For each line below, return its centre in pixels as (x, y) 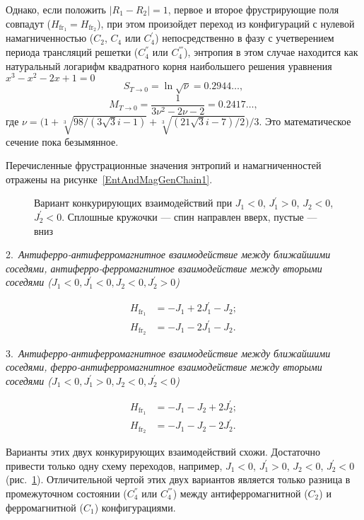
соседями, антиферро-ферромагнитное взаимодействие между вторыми (164, 268)
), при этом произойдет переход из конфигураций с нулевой (226, 23)
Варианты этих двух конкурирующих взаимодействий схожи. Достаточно (163, 452)
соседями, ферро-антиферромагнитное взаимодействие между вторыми (164, 367)
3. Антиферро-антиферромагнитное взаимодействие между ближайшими (168, 353)
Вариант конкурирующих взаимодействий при (133, 203)
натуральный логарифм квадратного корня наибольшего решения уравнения (169, 65)
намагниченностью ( (50, 38)
